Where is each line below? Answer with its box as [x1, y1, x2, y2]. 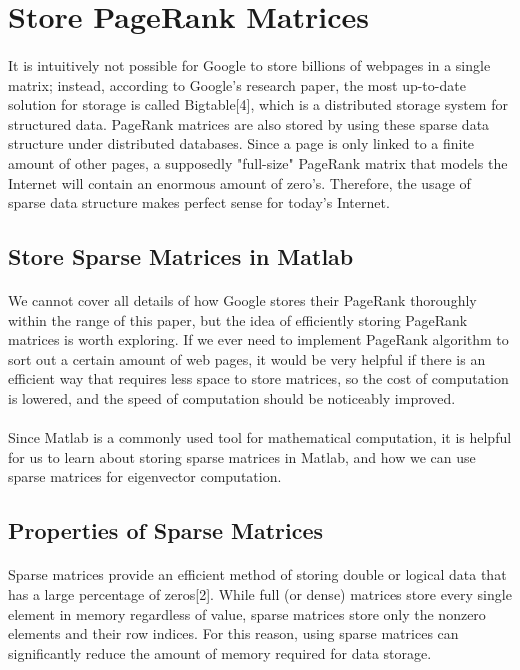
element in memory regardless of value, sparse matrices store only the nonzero [8, 603, 486, 624]
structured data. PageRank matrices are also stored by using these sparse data [8, 113, 490, 134]
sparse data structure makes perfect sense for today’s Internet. [8, 192, 390, 213]
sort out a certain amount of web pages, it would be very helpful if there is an [8, 348, 486, 369]
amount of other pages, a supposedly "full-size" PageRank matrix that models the [8, 152, 508, 173]
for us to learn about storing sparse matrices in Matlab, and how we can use [8, 446, 476, 467]
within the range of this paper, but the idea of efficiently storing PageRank [8, 309, 468, 330]
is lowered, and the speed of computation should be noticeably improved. [8, 388, 456, 409]
